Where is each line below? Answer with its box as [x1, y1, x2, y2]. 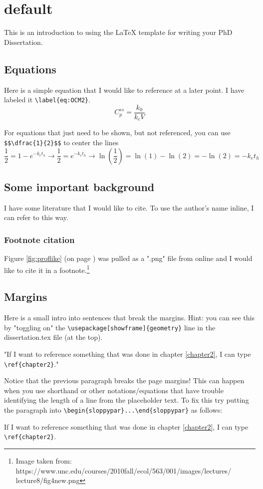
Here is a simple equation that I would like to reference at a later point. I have [4, 84, 245, 95]
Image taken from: [15, 455, 72, 466]
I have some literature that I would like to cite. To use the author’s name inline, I [4, 202, 254, 213]
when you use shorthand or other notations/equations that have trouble [4, 385, 224, 395]
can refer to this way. [4, 212, 68, 223]
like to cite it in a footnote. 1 [4, 263, 90, 275]
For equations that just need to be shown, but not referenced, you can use [4, 127, 231, 138]
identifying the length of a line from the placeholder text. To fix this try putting [4, 395, 249, 405]
